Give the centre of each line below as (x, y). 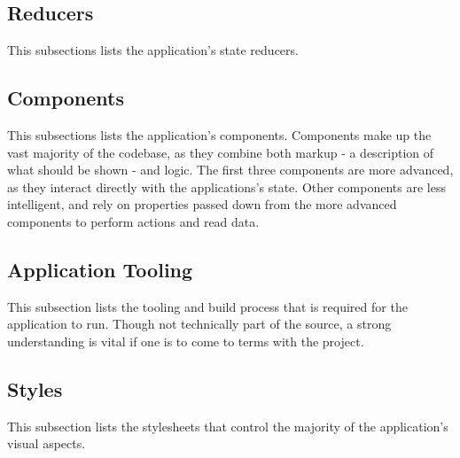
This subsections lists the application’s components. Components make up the (219, 135)
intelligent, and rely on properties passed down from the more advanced (202, 204)
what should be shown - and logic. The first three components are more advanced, (230, 170)
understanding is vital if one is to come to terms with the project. (186, 341)
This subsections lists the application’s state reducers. (153, 50)
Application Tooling (100, 269)
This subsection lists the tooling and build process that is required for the (207, 306)
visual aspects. (47, 443)
